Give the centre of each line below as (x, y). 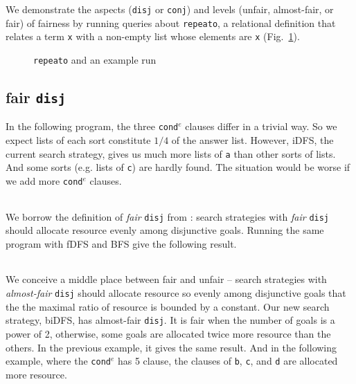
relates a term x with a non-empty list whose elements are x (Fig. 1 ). (153, 36)
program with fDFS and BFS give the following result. (121, 243)
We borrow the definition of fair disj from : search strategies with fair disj (168, 216)
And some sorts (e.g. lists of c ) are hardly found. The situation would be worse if (178, 167)
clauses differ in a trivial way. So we (261, 126)
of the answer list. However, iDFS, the (252, 140)
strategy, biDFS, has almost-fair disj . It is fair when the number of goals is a (170, 320)
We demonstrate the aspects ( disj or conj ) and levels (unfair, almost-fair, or (170, 9)
